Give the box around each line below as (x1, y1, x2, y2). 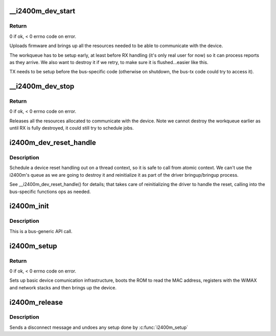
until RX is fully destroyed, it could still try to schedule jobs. (9, 125, 134, 131)
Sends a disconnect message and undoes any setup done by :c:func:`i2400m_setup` (9, 324, 189, 330)
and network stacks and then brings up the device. (9, 284, 117, 290)
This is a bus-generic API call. (9, 228, 73, 234)
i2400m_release (9, 298, 63, 307)
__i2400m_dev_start (9, 7, 76, 15)
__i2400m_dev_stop (9, 82, 75, 91)
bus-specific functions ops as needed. (9, 188, 91, 195)
